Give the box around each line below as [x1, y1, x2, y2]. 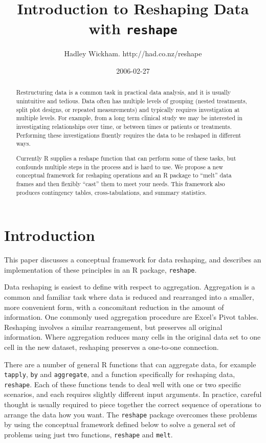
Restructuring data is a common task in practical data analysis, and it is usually [16, 88, 231, 97]
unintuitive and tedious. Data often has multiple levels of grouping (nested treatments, [16, 97, 247, 105]
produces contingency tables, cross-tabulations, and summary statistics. [16, 188, 207, 196]
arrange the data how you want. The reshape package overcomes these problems [4, 409, 257, 419]
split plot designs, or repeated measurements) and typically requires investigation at [16, 105, 240, 114]
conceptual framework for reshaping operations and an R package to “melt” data [16, 171, 232, 180]
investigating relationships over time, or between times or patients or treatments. [16, 122, 232, 131]
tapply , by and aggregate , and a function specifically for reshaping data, [4, 369, 235, 380]
